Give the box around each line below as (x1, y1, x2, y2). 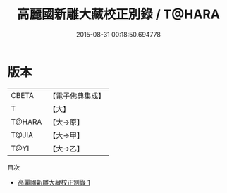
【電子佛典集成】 (49, 91, 106, 101)
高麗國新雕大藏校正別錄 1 (17, 178, 90, 187)
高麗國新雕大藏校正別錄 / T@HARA (16, 6, 221, 23)
